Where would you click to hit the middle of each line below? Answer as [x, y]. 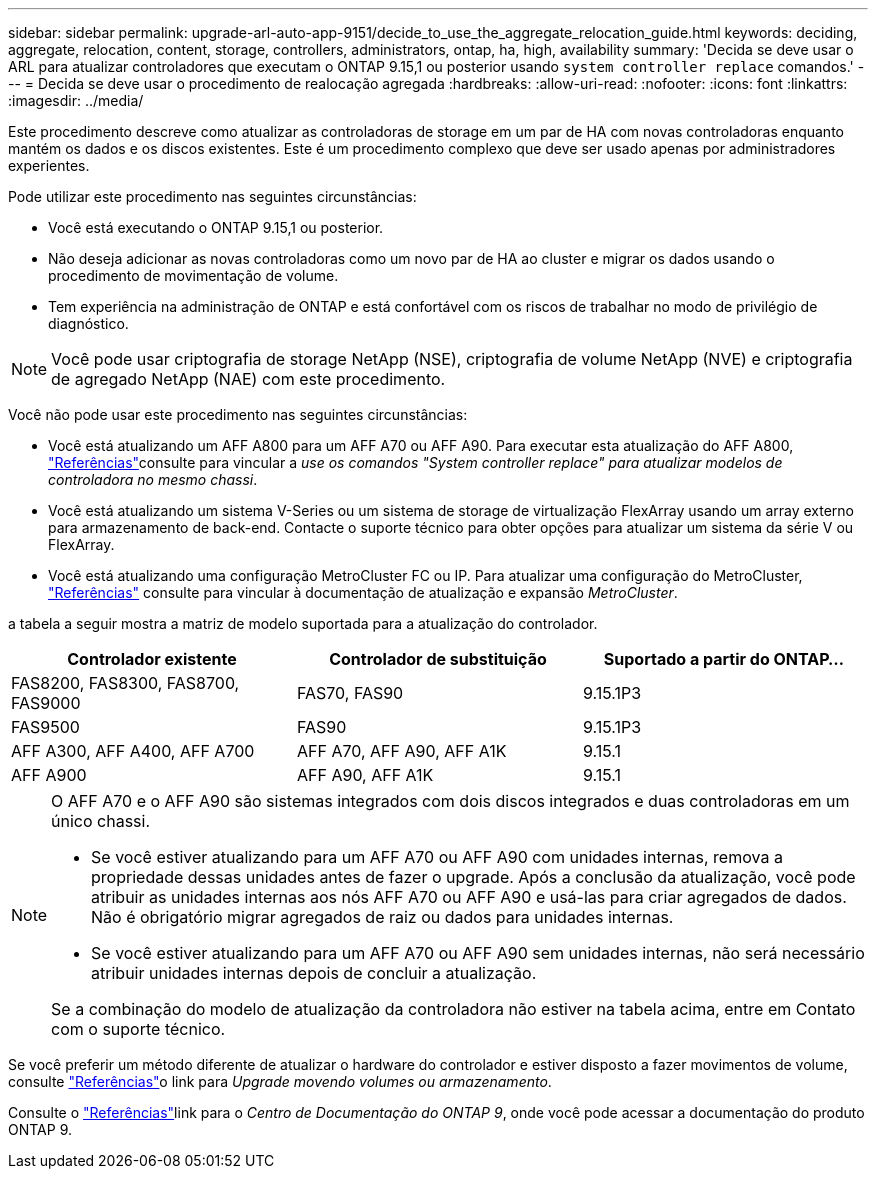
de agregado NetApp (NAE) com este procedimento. [248, 379]
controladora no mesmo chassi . [153, 479]
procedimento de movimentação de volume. [193, 275]
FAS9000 [46, 703]
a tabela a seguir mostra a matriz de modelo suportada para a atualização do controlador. [303, 623]
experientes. [49, 165]
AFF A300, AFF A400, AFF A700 [133, 751]
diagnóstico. [88, 323]
